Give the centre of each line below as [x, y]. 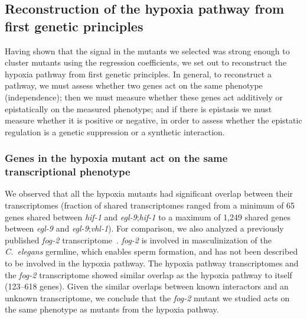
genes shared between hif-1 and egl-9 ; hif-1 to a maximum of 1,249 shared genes [148, 217]
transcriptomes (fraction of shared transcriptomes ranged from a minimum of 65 [150, 205]
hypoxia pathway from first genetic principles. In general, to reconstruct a [138, 74]
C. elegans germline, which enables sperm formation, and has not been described [151, 251]
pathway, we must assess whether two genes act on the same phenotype [134, 85]
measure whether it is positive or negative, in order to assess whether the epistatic [153, 120]
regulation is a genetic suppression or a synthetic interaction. [115, 131]
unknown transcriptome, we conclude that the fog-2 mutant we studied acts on [147, 297]
